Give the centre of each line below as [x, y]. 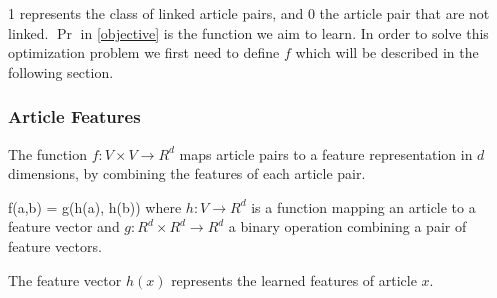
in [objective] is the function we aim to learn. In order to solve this [284, 32]
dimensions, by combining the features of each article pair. [187, 173]
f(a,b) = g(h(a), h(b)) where [95, 206]
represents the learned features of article [294, 279]
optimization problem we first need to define [144, 52]
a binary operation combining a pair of [347, 226]
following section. [61, 71]
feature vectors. [55, 245]
